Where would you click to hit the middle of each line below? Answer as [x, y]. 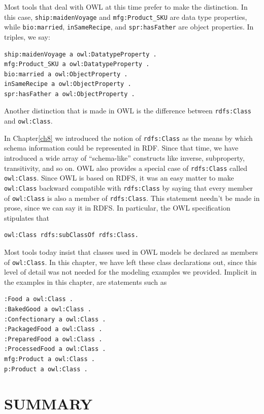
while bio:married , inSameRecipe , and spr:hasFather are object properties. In [129, 27]
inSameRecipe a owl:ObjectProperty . [68, 84]
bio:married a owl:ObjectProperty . [66, 74]
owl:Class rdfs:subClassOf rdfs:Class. [71, 235]
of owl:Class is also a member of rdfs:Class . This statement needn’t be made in [132, 198]
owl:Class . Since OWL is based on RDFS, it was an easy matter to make [119, 178]
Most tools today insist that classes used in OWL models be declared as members [131, 252]
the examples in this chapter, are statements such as [86, 282]
